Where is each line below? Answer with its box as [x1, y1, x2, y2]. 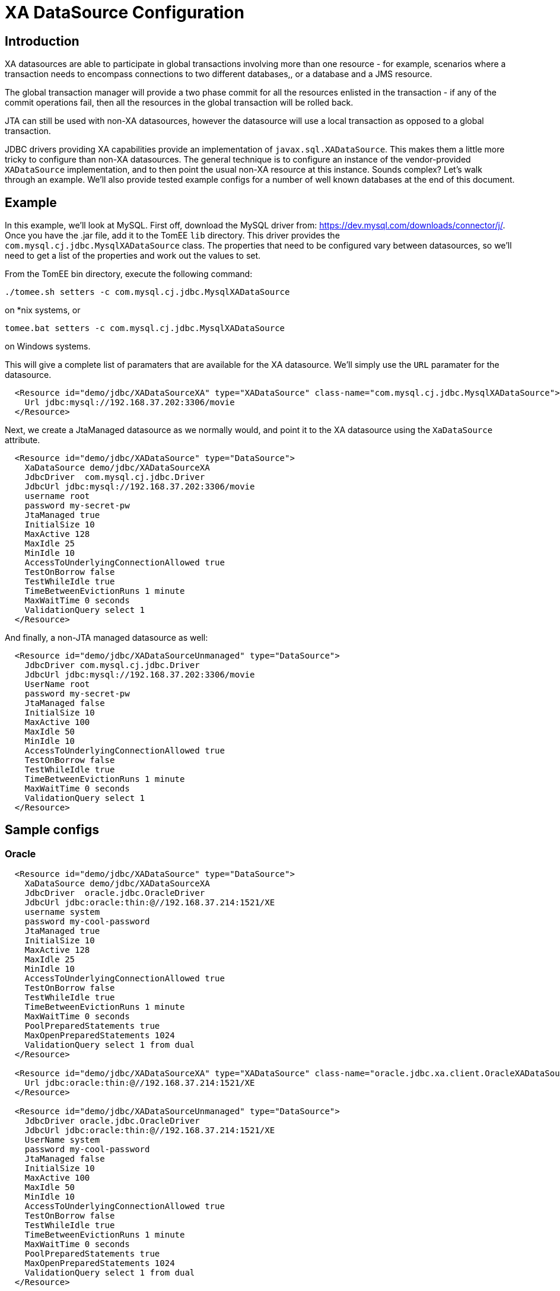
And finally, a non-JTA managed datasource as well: [5, 632, 208, 643]
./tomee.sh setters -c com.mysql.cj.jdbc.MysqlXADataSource [5, 287, 290, 297]
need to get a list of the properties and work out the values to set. [5, 250, 261, 261]
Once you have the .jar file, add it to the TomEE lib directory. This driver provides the [5, 230, 340, 241]
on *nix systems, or [5, 305, 81, 316]
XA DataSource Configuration [5, 2, 244, 23]
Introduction [5, 33, 79, 49]
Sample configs [5, 822, 100, 838]
